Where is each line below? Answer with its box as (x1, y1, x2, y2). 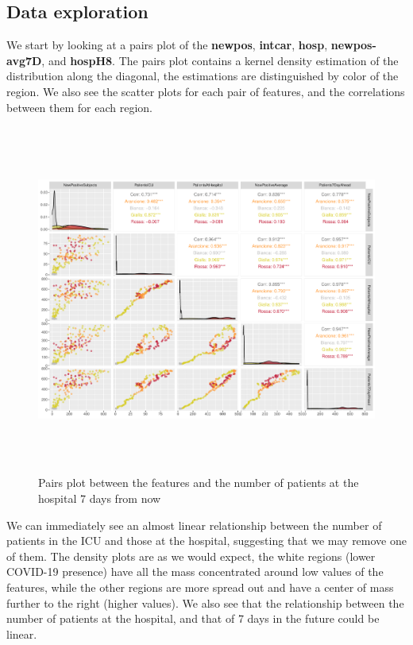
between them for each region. (6, 98, 153, 115)
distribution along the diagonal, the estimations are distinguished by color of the (6, 68, 399, 84)
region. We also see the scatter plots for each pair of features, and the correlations (6, 83, 405, 99)
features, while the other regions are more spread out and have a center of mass (6, 578, 394, 595)
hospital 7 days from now (38, 490, 161, 506)
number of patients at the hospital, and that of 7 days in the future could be (6, 610, 380, 627)
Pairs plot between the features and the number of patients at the (38, 474, 359, 491)
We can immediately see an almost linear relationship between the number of (6, 516, 382, 533)
